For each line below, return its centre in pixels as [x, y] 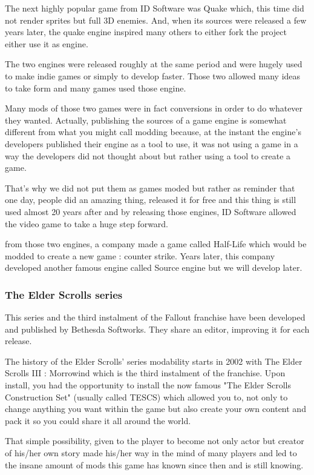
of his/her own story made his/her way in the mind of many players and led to [151, 453]
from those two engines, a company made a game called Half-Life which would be [156, 244]
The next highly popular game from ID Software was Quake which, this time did [155, 8]
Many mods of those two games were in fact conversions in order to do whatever [154, 108]
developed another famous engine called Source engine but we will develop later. [154, 267]
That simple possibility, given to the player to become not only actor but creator [155, 441]
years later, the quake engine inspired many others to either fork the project [146, 32]
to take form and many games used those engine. [96, 88]
